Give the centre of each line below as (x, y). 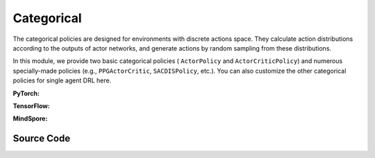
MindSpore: (30, 119)
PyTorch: (26, 93)
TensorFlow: (31, 106)
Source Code (42, 139)
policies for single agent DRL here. (62, 80)
